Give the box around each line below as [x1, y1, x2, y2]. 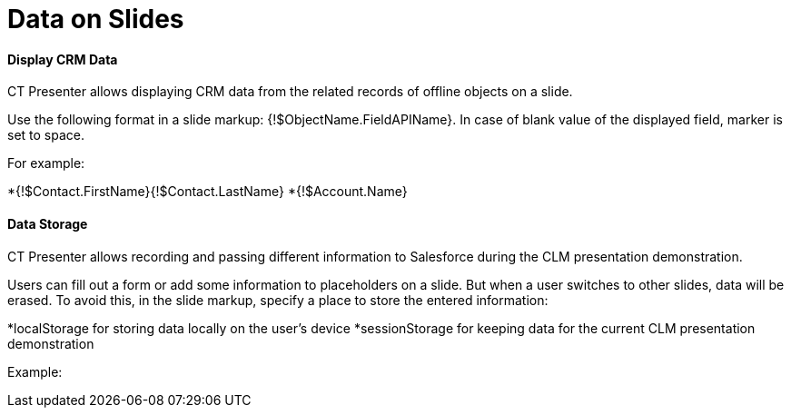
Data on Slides [7, 4, 184, 35]
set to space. [7, 127, 84, 143]
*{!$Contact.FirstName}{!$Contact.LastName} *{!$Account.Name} [7, 183, 408, 200]
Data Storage [7, 215, 88, 232]
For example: [7, 155, 85, 172]
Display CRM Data [7, 51, 118, 67]
